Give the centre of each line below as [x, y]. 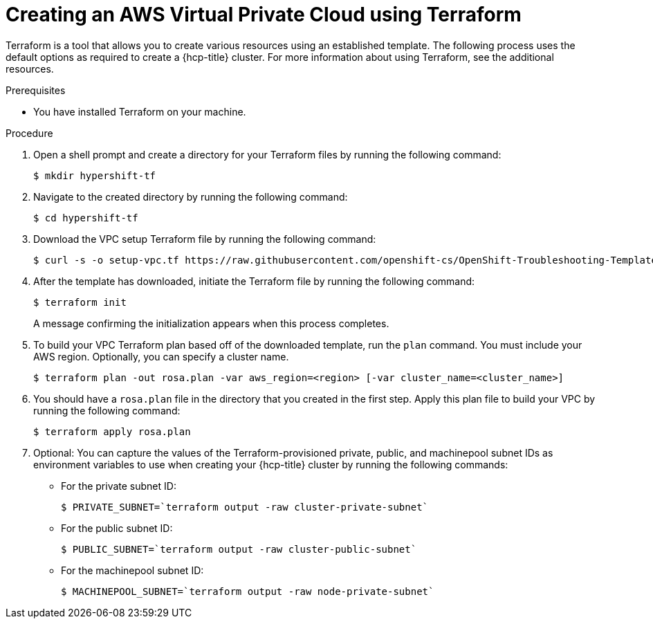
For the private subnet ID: [119, 486]
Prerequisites [36, 90]
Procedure [29, 133]
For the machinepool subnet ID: [132, 570]
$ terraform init [80, 302]
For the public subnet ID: [117, 528]
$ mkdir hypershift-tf [95, 175]
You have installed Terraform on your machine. [140, 111]
